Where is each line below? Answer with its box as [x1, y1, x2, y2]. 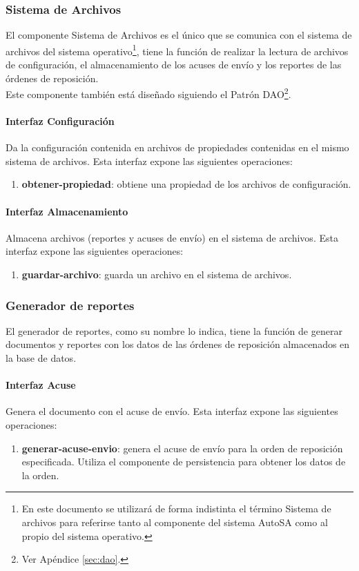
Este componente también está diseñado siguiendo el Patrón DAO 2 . [6, 85, 291, 101]
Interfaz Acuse [6, 378, 76, 392]
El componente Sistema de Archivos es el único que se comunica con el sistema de [6, 28, 352, 42]
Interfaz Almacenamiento [6, 204, 128, 218]
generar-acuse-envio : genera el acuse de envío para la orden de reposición [21, 441, 343, 455]
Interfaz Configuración [6, 114, 115, 128]
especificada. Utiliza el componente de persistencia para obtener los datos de [21, 454, 346, 469]
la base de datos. [6, 351, 77, 365]
